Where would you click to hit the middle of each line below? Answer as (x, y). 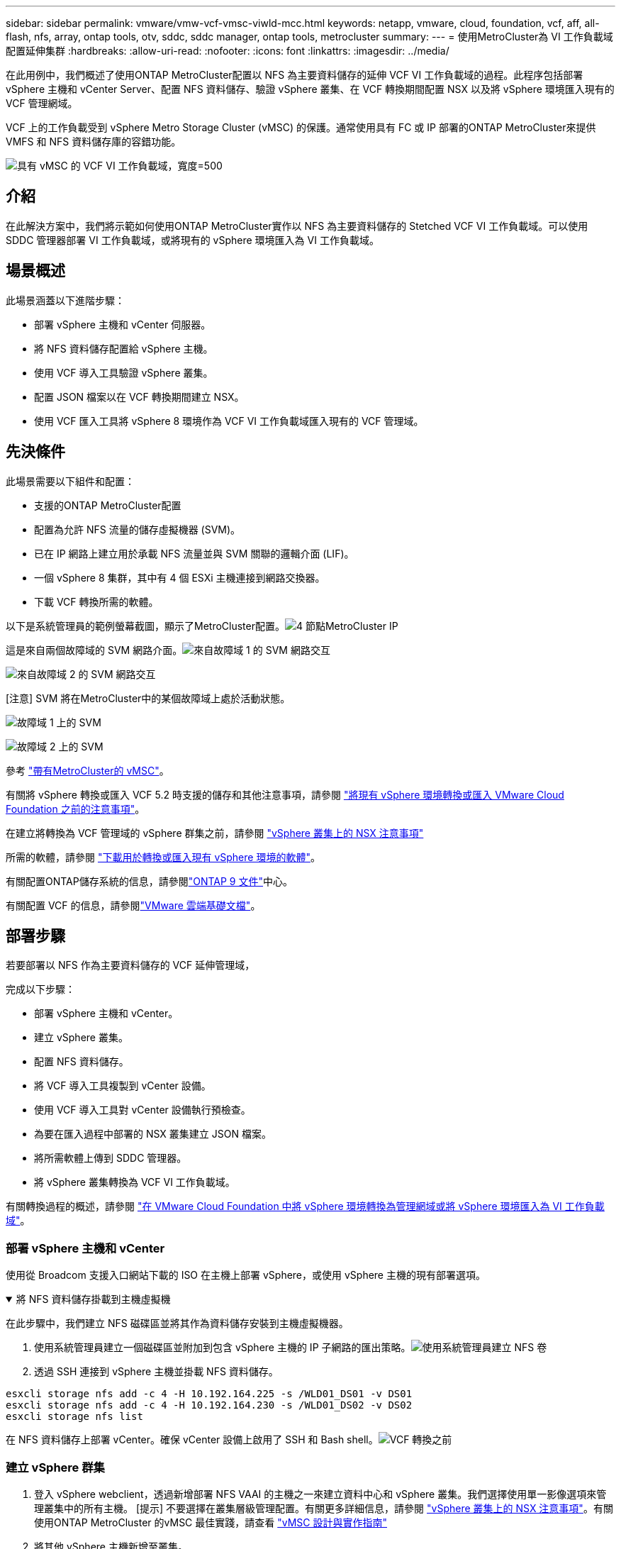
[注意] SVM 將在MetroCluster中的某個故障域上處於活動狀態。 (148, 698)
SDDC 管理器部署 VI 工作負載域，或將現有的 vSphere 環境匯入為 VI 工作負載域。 (192, 240)
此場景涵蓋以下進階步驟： (65, 300)
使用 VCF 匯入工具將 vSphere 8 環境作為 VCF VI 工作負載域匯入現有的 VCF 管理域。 (229, 421)
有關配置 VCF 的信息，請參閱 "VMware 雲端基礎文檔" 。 (133, 905)
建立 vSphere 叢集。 (81, 1038)
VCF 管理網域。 (42, 103)
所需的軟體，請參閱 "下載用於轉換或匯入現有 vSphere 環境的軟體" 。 (163, 857)
